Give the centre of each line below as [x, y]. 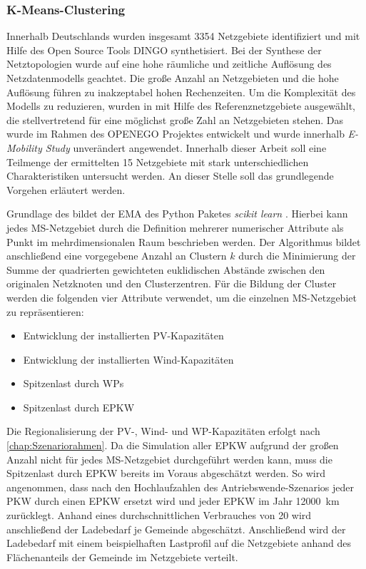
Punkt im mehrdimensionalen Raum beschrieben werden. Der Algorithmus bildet [184, 241]
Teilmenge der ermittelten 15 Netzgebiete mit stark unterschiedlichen [158, 162]
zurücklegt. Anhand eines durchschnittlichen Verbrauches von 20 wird [159, 515]
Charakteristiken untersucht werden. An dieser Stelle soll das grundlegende [170, 176]
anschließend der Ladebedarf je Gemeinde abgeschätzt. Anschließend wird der [176, 529]
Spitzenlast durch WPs [73, 383]
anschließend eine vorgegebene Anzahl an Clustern [117, 256]
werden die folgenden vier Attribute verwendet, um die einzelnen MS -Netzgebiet [182, 297]
